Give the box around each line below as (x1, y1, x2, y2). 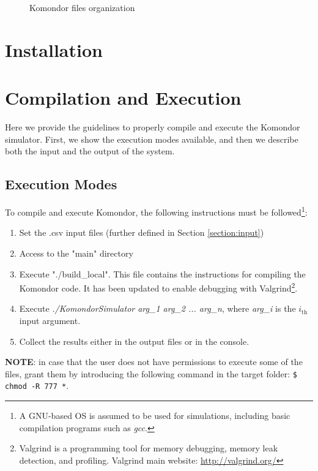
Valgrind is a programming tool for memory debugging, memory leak (19, 442, 278, 454)
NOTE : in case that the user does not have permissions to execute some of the (5, 355, 303, 368)
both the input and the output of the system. (5, 145, 175, 157)
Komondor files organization (29, 1, 135, 13)
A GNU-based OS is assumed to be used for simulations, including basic (19, 409, 290, 422)
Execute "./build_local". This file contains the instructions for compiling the (19, 267, 306, 280)
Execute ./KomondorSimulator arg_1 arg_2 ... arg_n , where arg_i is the (19, 302, 296, 315)
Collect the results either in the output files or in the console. (19, 334, 250, 347)
